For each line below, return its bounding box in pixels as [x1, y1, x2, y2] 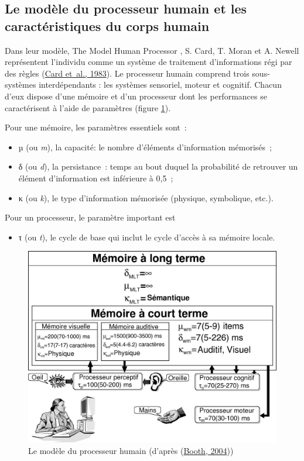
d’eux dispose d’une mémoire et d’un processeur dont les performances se [5, 90, 267, 102]
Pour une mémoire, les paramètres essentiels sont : [5, 121, 187, 133]
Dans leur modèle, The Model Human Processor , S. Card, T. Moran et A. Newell [5, 44, 299, 56]
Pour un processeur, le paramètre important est [5, 211, 176, 223]
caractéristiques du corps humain [5, 16, 210, 35]
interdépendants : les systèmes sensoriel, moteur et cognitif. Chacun [39, 78, 282, 91]
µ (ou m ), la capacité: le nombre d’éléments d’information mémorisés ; [18, 140, 272, 153]
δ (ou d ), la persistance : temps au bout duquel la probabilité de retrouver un [18, 160, 298, 173]
